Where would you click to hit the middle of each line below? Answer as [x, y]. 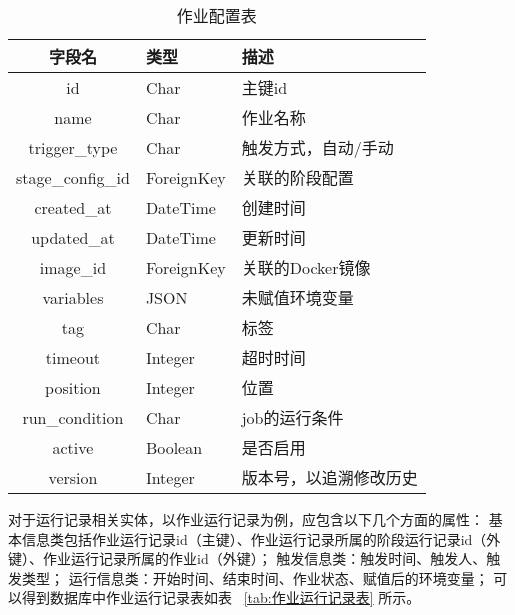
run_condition [73, 417]
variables [73, 297]
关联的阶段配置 [297, 177]
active [73, 447]
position [73, 387]
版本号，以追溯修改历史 [329, 477]
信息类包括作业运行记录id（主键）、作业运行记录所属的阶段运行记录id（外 [261, 538]
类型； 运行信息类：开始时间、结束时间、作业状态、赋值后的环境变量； [255, 577]
